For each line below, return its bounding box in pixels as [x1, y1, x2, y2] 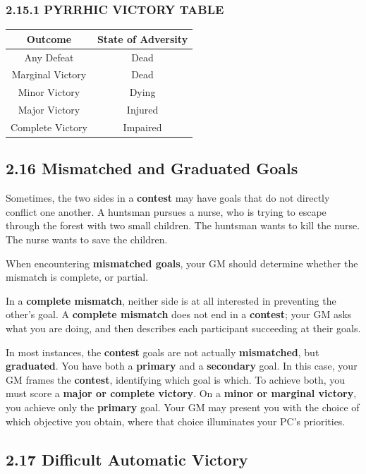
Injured [126, 102, 159, 117]
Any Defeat [24, 49, 74, 64]
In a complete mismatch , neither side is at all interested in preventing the [6, 293, 336, 308]
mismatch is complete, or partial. [6, 269, 149, 284]
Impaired [123, 119, 162, 134]
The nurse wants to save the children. [6, 232, 168, 247]
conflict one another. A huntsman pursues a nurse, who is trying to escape [6, 204, 327, 219]
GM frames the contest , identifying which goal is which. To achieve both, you [6, 372, 346, 387]
